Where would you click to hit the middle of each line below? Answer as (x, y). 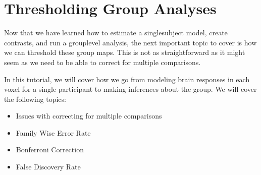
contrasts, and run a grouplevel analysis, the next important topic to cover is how (130, 42)
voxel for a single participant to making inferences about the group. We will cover (130, 89)
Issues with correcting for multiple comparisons (89, 116)
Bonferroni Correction (50, 150)
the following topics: (35, 99)
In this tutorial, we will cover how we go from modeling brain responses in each (127, 79)
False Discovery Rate (48, 167)
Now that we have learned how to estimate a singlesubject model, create (116, 33)
